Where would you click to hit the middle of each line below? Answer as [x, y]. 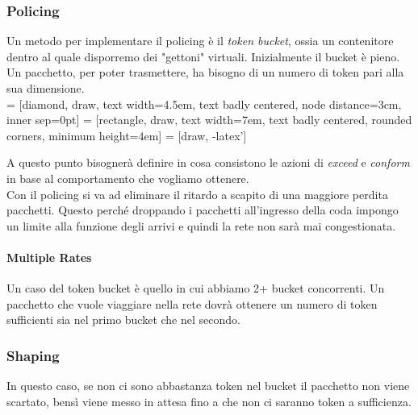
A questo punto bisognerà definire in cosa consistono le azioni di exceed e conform [208, 162]
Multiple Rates [49, 257]
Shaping [33, 355]
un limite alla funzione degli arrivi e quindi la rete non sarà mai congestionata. [201, 225]
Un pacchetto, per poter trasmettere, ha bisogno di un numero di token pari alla [205, 72]
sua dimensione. [46, 88]
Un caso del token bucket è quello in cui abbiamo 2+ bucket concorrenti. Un [196, 288]
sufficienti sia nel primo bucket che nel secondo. [123, 320]
